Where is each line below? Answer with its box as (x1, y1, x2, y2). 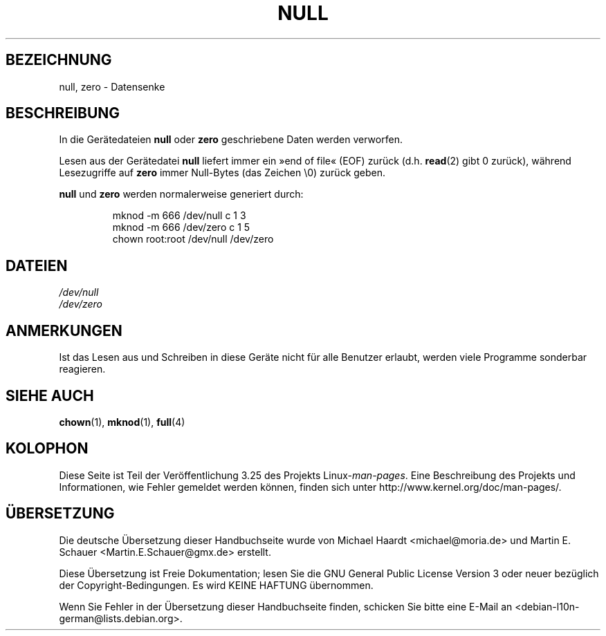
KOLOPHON (6, 440, 89, 458)
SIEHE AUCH (6, 386, 94, 404)
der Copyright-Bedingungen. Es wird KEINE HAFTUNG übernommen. (59, 579, 374, 591)
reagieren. (59, 363, 106, 375)
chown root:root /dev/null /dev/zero (112, 233, 274, 245)
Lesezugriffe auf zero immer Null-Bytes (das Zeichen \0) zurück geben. (59, 167, 386, 179)
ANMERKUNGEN (6, 321, 122, 339)
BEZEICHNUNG (6, 51, 112, 69)
